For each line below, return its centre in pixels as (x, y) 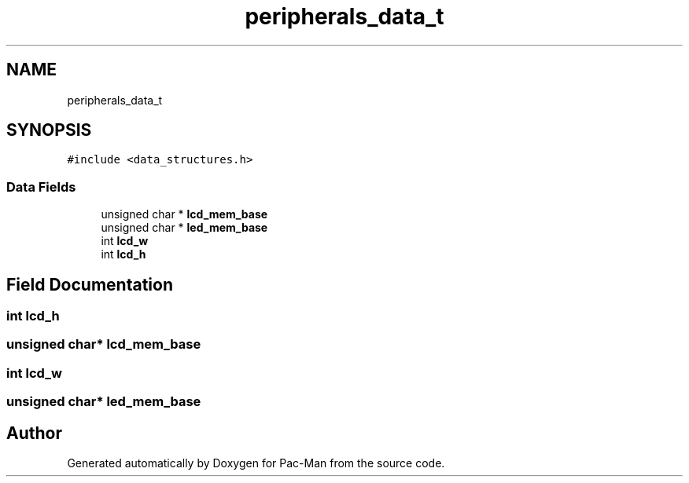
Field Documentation (90, 284)
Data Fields (41, 187)
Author (34, 433)
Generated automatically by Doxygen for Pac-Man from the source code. (256, 463)
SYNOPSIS (49, 130)
